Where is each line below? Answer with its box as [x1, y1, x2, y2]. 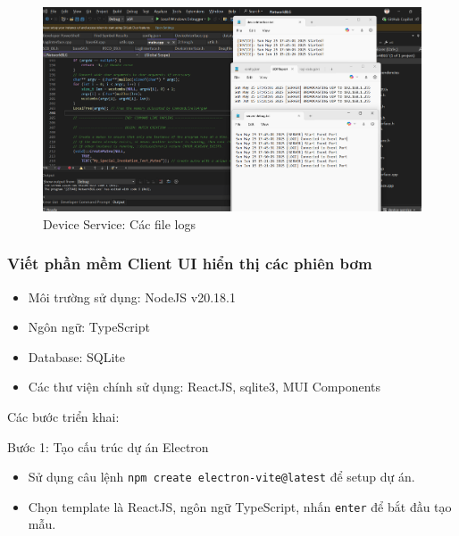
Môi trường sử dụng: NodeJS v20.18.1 [28, 287, 236, 306]
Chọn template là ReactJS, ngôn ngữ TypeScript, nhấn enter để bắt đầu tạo [28, 497, 452, 515]
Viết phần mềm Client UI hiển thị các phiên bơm [7, 252, 372, 275]
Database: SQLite [28, 347, 125, 366]
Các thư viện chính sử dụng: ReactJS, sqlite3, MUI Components [28, 377, 380, 396]
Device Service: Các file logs [43, 214, 196, 233]
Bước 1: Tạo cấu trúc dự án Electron [7, 437, 209, 456]
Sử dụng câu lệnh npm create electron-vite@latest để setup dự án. [28, 467, 415, 486]
